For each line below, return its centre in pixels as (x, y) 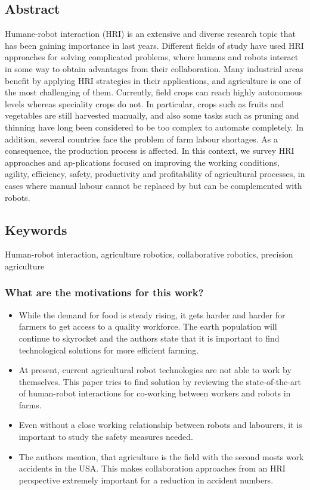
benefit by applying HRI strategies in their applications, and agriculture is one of (153, 80)
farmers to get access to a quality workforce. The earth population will (148, 326)
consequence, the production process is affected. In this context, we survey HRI (150, 151)
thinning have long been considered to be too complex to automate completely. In (154, 127)
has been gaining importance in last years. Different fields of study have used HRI (154, 45)
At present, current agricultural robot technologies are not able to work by (155, 370)
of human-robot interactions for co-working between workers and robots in (155, 393)
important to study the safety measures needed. (106, 437)
